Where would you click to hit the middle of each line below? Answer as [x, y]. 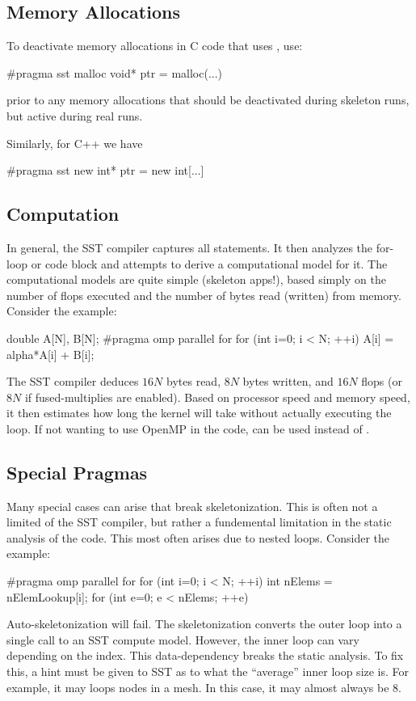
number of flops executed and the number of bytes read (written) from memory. [204, 295]
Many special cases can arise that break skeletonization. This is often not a [192, 506]
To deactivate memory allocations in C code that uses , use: [155, 46]
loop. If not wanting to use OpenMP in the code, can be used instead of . [188, 428]
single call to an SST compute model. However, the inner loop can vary [183, 639]
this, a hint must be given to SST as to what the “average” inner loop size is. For [208, 671]
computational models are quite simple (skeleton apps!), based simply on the [196, 279]
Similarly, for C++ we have [75, 143]
